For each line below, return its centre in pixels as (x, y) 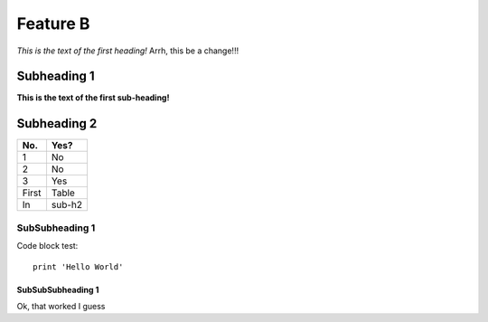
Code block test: (47, 246)
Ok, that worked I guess (61, 306)
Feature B (53, 24)
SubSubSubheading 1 (58, 289)
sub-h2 (67, 205)
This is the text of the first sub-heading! (93, 98)
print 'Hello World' (78, 266)
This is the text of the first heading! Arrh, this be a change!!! (128, 51)
